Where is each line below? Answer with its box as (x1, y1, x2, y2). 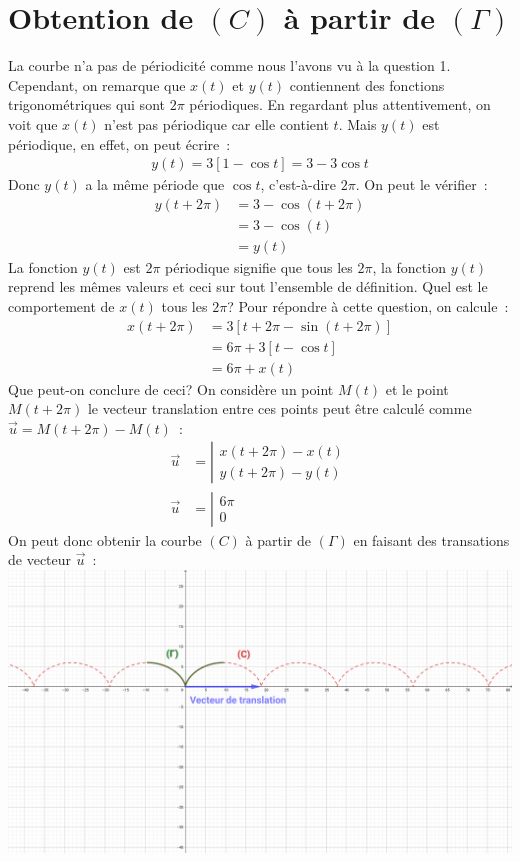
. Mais (338, 113, 377, 134)
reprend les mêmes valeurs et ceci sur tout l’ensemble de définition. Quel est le (8, 276, 488, 297)
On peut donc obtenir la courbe (8, 529, 202, 550)
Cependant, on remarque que (8, 74, 186, 95)
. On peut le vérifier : (355, 174, 488, 195)
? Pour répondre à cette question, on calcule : (227, 296, 509, 316)
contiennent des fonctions (289, 74, 445, 95)
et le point (385, 378, 449, 399)
